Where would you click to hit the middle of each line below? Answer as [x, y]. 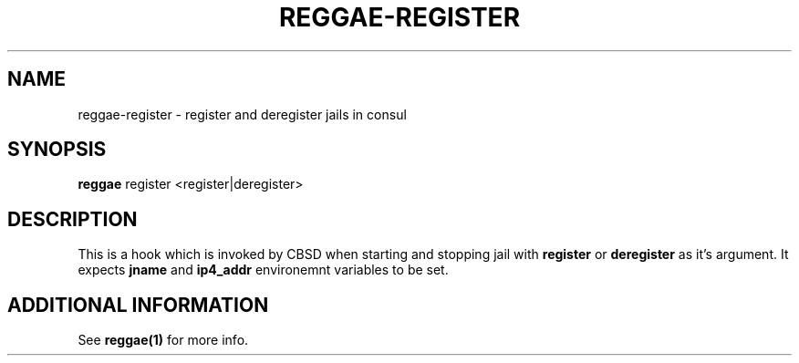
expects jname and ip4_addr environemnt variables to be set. [263, 270]
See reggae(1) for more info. [163, 340]
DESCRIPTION [73, 219]
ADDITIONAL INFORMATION [138, 305]
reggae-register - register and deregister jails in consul [242, 114]
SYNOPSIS [57, 150]
